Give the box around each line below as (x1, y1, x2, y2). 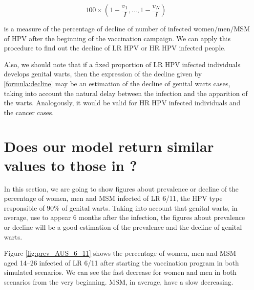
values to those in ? (4, 155, 137, 175)
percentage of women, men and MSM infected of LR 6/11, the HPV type (4, 193, 223, 203)
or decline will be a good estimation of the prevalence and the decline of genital (4, 222, 242, 232)
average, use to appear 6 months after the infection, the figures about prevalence (4, 212, 245, 222)
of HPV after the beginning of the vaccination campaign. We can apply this (4, 33, 231, 43)
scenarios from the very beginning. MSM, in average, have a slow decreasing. (4, 277, 233, 287)
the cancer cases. (4, 107, 54, 117)
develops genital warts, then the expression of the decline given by (4, 69, 202, 79)
